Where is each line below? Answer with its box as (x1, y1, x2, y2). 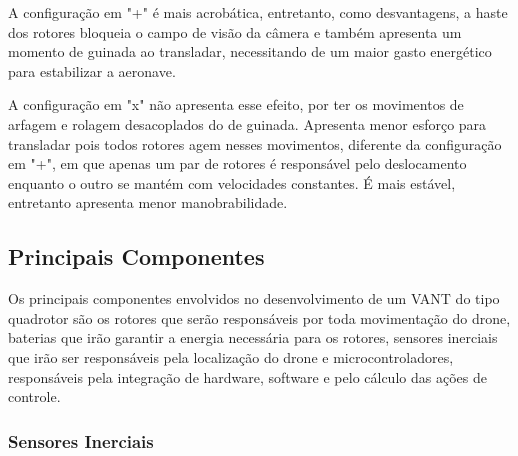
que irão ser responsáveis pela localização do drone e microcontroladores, (8, 346, 454, 367)
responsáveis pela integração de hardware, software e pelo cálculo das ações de (8, 366, 487, 387)
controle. (8, 386, 61, 407)
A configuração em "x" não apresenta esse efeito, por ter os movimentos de (8, 94, 464, 115)
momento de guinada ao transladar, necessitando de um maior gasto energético (8, 41, 492, 62)
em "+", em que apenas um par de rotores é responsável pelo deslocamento (8, 153, 467, 174)
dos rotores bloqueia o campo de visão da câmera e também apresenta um (8, 21, 462, 42)
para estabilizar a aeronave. (8, 60, 176, 81)
